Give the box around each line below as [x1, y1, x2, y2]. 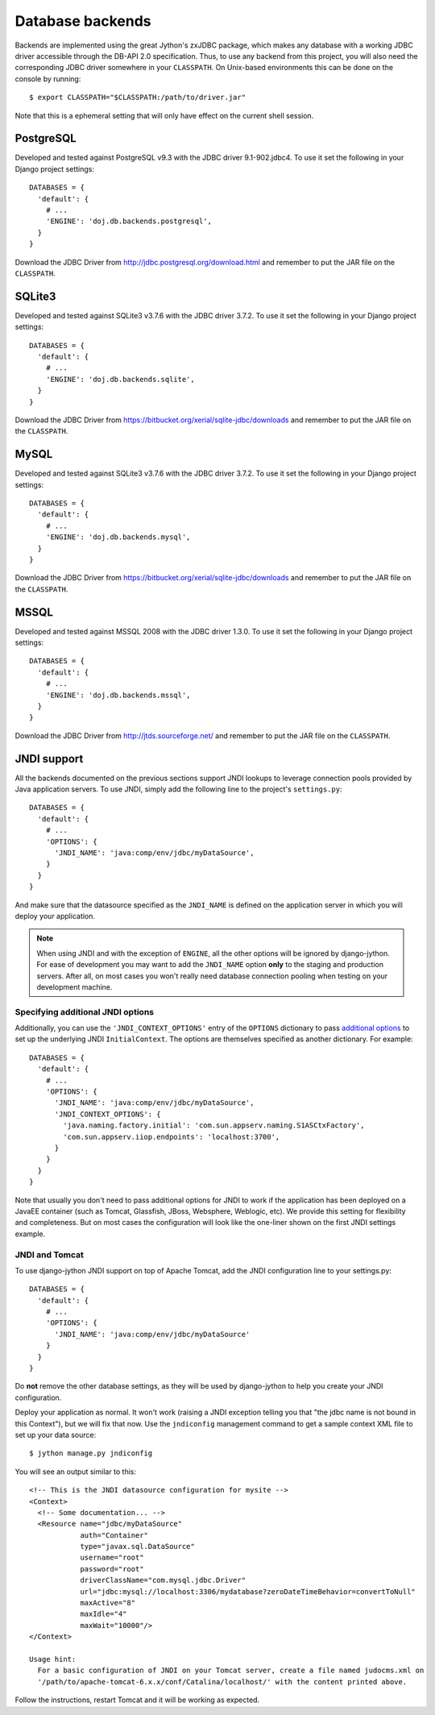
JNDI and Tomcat [14, 1249, 85, 1260]
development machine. [36, 982, 113, 991]
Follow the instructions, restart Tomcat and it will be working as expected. [14, 1695, 260, 1705]
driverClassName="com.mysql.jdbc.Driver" [80, 1576, 246, 1585]
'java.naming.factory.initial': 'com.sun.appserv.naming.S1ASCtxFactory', [63, 1121, 365, 1130]
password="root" [80, 1564, 144, 1573]
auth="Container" [80, 1530, 149, 1539]
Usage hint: [29, 1655, 77, 1663]
